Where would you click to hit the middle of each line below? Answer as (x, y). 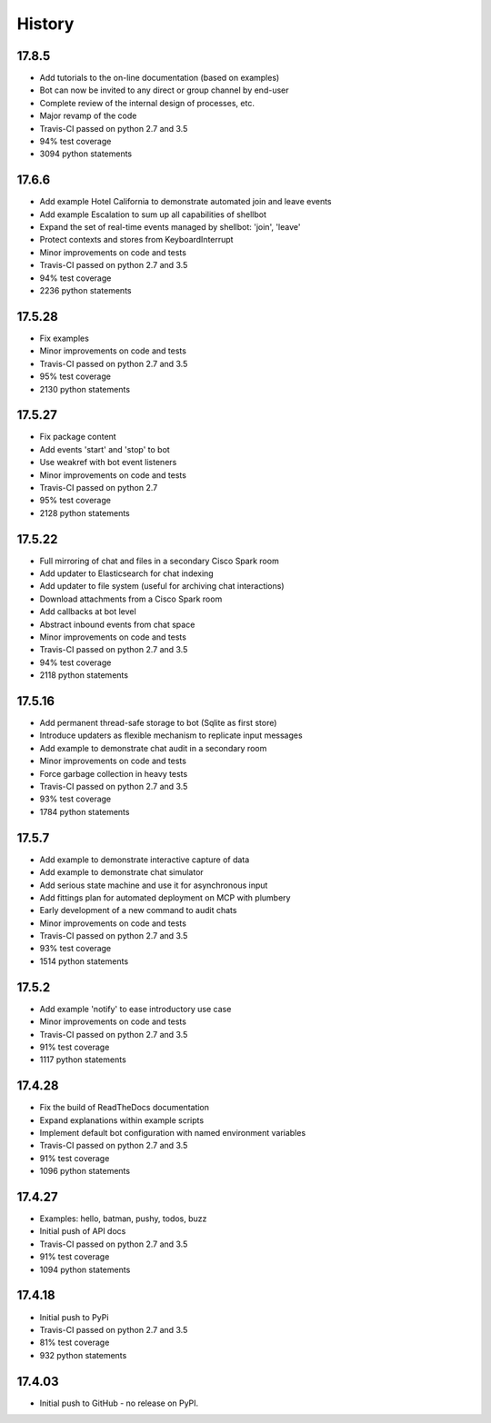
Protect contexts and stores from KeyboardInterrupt (136, 240)
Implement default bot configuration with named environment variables (173, 1133)
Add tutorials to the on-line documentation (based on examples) (160, 78)
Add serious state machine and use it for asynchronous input (154, 885)
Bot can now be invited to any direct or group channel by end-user (165, 90)
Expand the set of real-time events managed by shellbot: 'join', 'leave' (170, 227)
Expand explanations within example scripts (122, 1120)
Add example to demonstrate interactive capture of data (145, 860)
